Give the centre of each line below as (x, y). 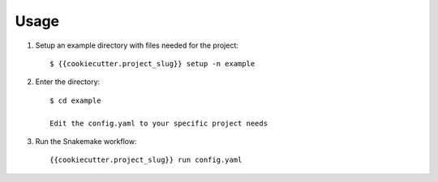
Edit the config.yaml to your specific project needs (159, 123)
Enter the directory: (68, 82)
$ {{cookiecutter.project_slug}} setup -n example (152, 63)
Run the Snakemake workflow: (86, 141)
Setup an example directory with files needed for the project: (137, 45)
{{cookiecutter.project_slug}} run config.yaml (146, 160)
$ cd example (75, 100)
